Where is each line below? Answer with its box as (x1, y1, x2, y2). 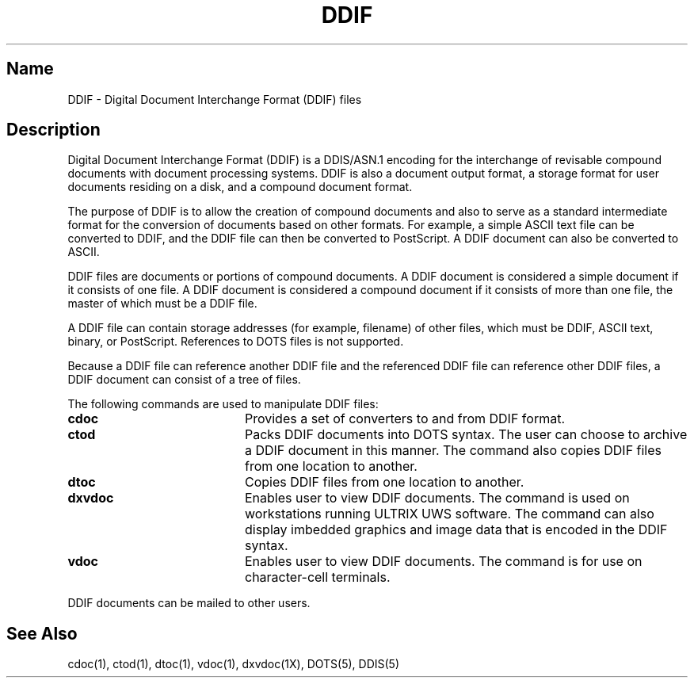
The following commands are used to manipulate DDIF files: (67, 397, 379, 411)
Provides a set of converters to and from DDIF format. (244, 411, 565, 427)
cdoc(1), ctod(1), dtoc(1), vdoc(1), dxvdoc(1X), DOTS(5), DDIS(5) (67, 657, 400, 671)
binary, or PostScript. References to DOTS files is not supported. (67, 334, 404, 349)
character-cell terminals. (244, 569, 391, 586)
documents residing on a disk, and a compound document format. (67, 180, 413, 194)
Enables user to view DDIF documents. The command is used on (244, 490, 630, 506)
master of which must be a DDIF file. (67, 296, 257, 311)
